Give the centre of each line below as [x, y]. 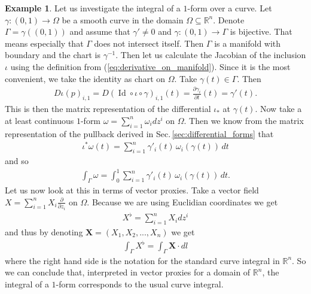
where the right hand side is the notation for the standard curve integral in [142, 260]
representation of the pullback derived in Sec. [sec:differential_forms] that [139, 133]
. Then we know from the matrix [244, 120]
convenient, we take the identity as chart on [85, 78]
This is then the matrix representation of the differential [108, 109]
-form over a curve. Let [230, 8]
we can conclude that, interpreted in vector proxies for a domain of [128, 272]
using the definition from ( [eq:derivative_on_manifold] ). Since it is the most [150, 66]
